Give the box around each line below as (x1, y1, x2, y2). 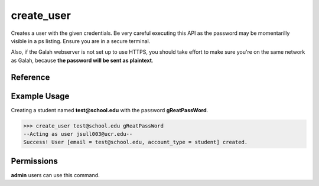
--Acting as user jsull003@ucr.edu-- (23, 130, 133, 138)
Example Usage (11, 91, 70, 101)
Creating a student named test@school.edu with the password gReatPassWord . (11, 106, 209, 113)
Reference (11, 72, 50, 82)
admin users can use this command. (11, 171, 100, 178)
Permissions (11, 156, 58, 166)
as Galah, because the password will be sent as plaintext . (11, 57, 154, 64)
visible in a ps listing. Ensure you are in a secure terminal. (11, 37, 151, 44)
